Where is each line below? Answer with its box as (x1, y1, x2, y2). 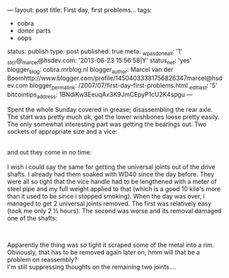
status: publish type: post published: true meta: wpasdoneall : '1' (7, 48, 183, 57)
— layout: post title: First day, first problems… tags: (7, 6, 152, 14)
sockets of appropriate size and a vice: (7, 127, 118, 135)
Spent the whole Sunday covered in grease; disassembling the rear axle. (7, 105, 213, 113)
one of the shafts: (7, 214, 57, 222)
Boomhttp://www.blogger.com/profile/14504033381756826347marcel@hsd (7, 74, 223, 82)
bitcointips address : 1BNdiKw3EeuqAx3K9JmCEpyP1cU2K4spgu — (7, 90, 193, 100)
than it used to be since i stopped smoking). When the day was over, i (7, 192, 205, 200)
